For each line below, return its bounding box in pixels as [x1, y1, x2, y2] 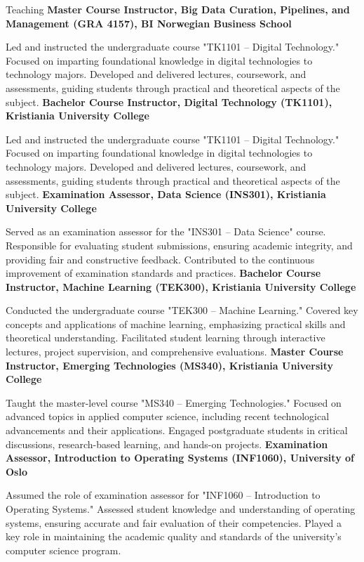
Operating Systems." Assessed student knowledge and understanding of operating [6, 502, 356, 516]
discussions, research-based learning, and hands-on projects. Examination [6, 436, 328, 451]
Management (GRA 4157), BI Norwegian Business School [6, 15, 292, 30]
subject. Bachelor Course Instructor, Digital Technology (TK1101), [6, 94, 332, 109]
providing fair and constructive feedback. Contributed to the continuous [6, 251, 315, 266]
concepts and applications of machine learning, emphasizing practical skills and [6, 316, 346, 331]
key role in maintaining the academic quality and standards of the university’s [6, 529, 342, 544]
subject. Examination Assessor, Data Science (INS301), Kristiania [6, 187, 326, 202]
